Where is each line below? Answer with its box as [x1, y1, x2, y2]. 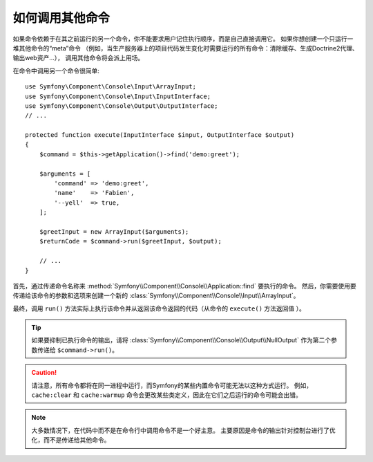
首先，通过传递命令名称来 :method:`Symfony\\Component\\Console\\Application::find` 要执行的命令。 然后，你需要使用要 [12, 281, 357, 290]
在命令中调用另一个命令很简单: [12, 66, 100, 75]
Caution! [31, 369, 57, 377]
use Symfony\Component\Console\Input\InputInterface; [25, 92, 211, 100]
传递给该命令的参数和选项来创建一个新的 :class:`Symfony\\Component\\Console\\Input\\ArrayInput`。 [12, 291, 300, 300]
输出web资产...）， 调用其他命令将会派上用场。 [12, 54, 144, 62]
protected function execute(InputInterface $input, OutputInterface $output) [25, 131, 295, 139]
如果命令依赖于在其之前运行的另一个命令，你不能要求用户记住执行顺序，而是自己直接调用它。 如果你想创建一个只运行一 [12, 35, 354, 43]
